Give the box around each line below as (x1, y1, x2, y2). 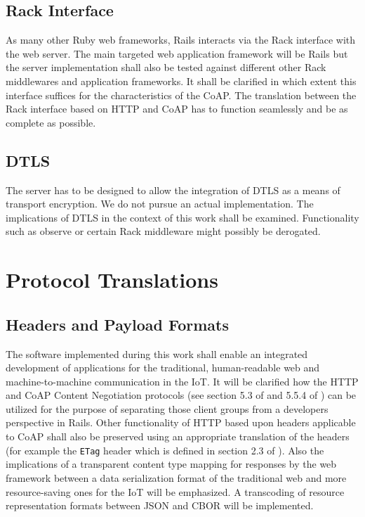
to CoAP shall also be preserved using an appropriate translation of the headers (6, 429, 350, 444)
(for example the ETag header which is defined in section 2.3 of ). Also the (6, 442, 324, 457)
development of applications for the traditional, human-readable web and (6, 360, 320, 375)
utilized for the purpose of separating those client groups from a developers (6, 401, 328, 416)
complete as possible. (6, 115, 96, 129)
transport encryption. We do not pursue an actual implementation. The (6, 196, 314, 211)
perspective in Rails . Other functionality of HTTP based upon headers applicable (6, 415, 356, 430)
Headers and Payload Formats (6, 313, 229, 335)
